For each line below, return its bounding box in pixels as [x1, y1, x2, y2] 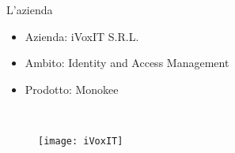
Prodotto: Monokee [25, 80, 119, 97]
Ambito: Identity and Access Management [25, 54, 229, 71]
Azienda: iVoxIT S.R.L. [25, 28, 139, 44]
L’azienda [6, 2, 53, 17]
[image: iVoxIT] [38, 135, 123, 147]
